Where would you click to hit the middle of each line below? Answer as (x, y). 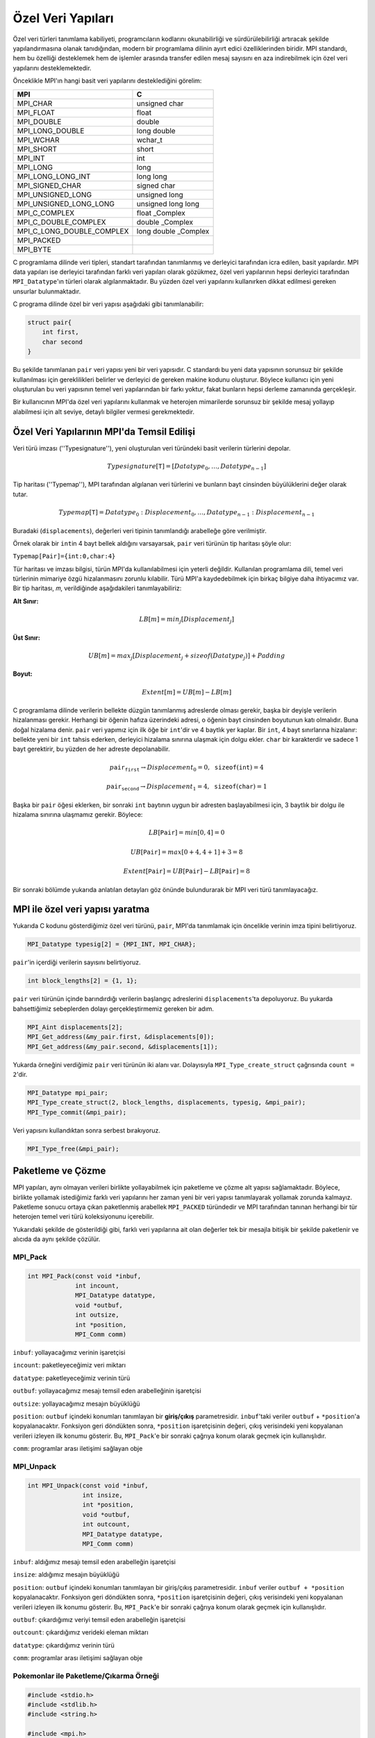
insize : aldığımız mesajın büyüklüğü (66, 1575)
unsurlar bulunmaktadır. (47, 291)
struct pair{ (50, 323)
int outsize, (97, 1315)
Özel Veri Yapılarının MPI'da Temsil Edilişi (104, 431)
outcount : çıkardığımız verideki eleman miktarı (81, 1632)
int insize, (102, 1495)
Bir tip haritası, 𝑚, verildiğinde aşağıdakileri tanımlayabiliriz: (97, 588)
